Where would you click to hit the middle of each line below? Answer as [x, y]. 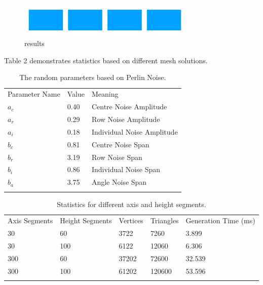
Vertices [131, 220]
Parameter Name [34, 94]
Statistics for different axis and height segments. [131, 204]
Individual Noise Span [126, 169]
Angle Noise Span [119, 182]
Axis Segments [30, 220]
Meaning [105, 94]
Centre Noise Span [120, 144]
